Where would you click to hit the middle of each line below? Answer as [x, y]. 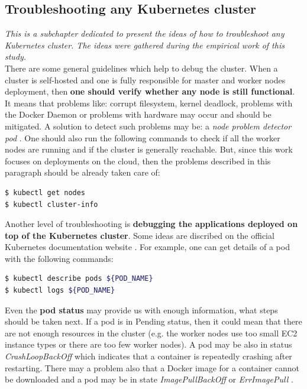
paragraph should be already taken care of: [83, 172]
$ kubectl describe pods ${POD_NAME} [79, 279]
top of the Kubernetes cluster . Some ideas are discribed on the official [140, 235]
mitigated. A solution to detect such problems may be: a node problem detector [148, 126]
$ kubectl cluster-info [51, 204]
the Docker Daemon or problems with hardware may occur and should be [138, 114]
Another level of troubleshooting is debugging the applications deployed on [151, 224]
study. [16, 56]
